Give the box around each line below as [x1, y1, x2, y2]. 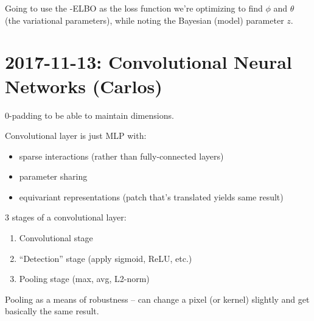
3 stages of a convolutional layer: [5, 211, 127, 224]
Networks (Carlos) [5, 73, 162, 98]
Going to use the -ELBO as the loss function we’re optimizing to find [5, 2, 263, 14]
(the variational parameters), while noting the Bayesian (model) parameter [5, 13, 284, 26]
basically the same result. [5, 305, 99, 317]
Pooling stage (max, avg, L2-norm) [19, 272, 150, 285]
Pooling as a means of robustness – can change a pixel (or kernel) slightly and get [5, 292, 310, 305]
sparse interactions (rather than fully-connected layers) [19, 149, 224, 162]
